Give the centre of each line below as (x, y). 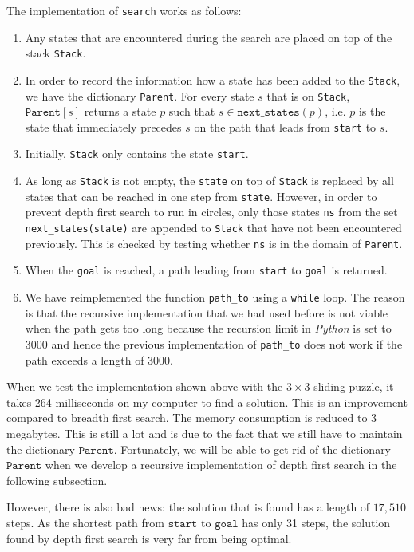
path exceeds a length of (85, 359)
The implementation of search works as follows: (124, 10)
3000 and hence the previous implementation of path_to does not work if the (214, 343)
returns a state (120, 111)
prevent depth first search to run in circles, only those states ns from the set (211, 212)
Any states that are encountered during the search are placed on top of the (209, 37)
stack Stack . (55, 53)
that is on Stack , (308, 95)
